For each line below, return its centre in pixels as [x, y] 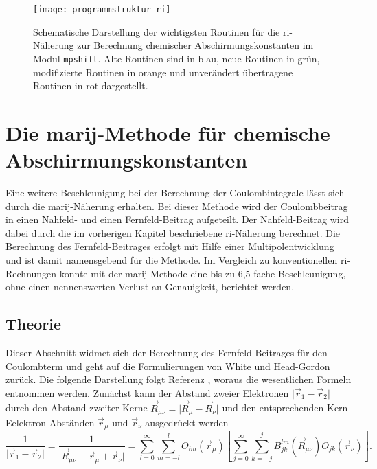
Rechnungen [31, 273]
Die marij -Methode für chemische [168, 132]
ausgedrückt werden [187, 422]
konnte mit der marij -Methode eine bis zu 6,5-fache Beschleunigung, [203, 273]
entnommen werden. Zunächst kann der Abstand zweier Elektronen [147, 392]
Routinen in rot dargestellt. [91, 85]
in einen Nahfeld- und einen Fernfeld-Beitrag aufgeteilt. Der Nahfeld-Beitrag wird [177, 219]
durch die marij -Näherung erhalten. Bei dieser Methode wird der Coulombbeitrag [177, 206]
